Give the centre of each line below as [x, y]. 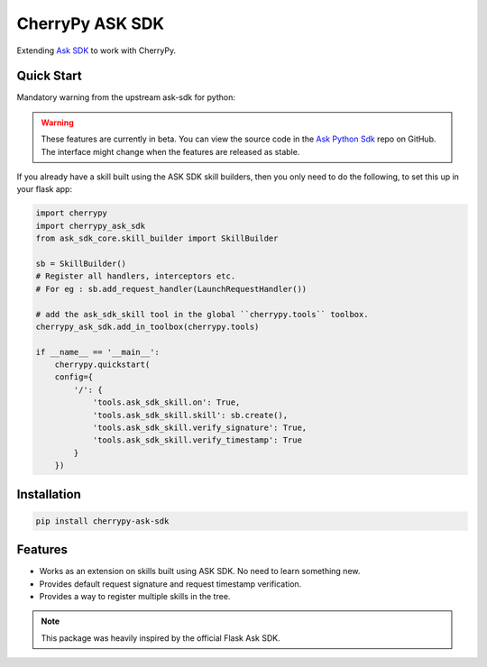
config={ [74, 377]
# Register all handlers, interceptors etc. [136, 276]
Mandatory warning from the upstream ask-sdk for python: [126, 97]
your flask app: [44, 189]
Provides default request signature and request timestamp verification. [170, 584]
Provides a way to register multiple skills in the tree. [135, 597]
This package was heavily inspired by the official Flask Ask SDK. [161, 638]
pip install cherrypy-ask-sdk [102, 521]
